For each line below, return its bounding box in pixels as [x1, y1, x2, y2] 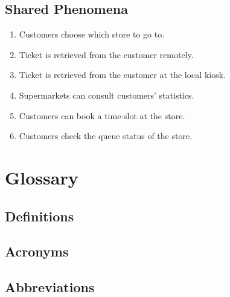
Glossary [5, 165, 78, 189]
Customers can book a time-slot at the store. [19, 109, 185, 122]
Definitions [5, 206, 74, 225]
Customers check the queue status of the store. [19, 129, 193, 142]
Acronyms [5, 242, 69, 261]
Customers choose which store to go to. [19, 28, 165, 41]
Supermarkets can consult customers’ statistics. [19, 88, 194, 101]
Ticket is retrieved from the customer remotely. [19, 48, 194, 60]
